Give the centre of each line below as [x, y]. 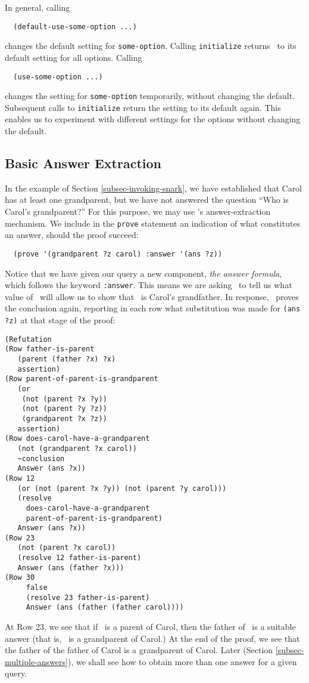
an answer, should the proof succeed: [72, 235]
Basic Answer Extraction [83, 163]
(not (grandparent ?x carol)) [77, 448]
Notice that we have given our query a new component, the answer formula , [143, 273]
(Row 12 [20, 478]
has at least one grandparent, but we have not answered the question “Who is [147, 200]
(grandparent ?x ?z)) [64, 418]
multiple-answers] [36, 661]
